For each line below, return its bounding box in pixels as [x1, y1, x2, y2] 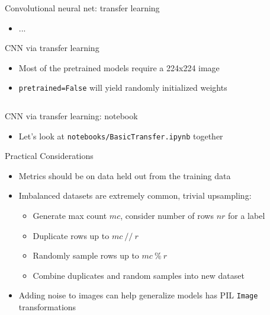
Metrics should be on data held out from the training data [18, 169, 231, 182]
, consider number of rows [120, 209, 214, 222]
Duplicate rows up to [33, 229, 110, 241]
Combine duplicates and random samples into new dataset [33, 269, 245, 281]
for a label [228, 209, 265, 222]
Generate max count [33, 209, 107, 222]
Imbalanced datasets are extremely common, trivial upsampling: [18, 189, 252, 202]
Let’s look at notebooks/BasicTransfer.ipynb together [18, 129, 223, 142]
